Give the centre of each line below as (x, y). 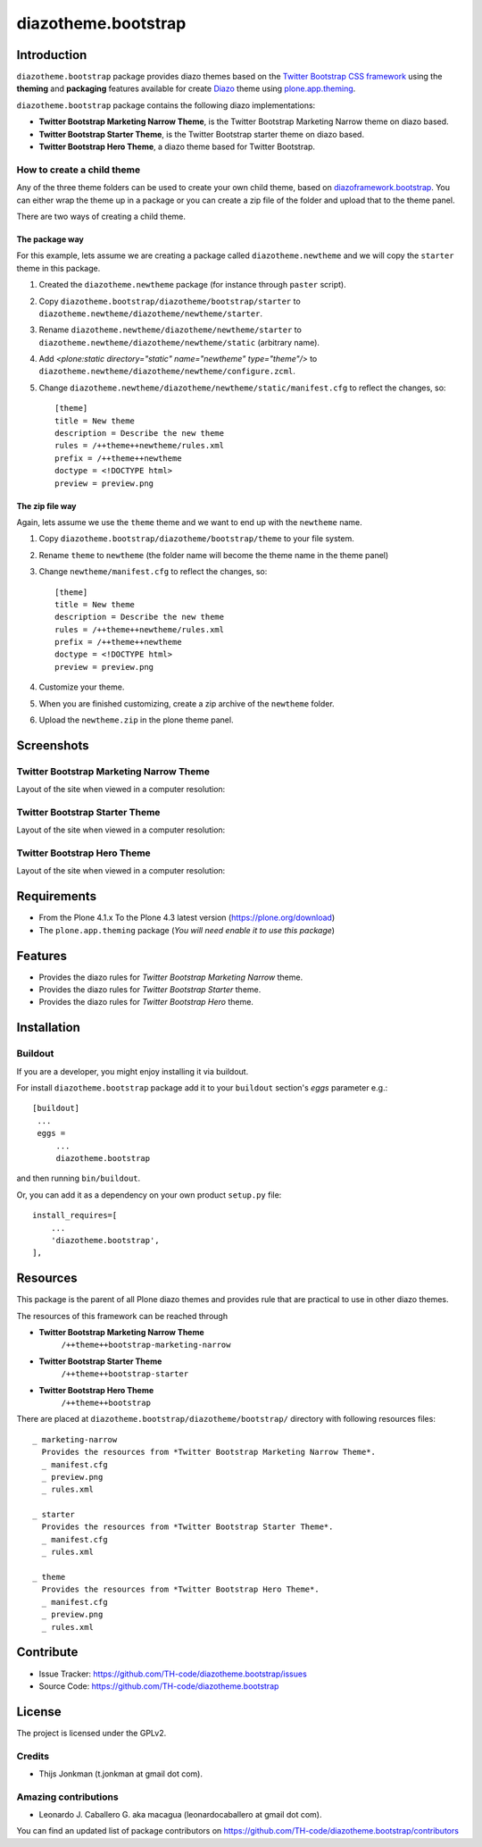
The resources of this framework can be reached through (122, 1316)
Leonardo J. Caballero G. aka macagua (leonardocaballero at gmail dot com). (180, 1815)
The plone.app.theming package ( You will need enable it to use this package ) (187, 930)
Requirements (57, 896)
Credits (33, 1756)
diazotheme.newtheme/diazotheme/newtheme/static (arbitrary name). (179, 342)
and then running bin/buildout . (79, 1178)
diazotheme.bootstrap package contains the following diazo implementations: (166, 105)
